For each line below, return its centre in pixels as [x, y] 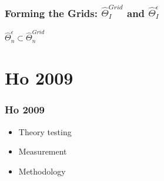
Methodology [42, 171]
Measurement [43, 151]
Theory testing [45, 131]
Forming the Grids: [51, 13]
